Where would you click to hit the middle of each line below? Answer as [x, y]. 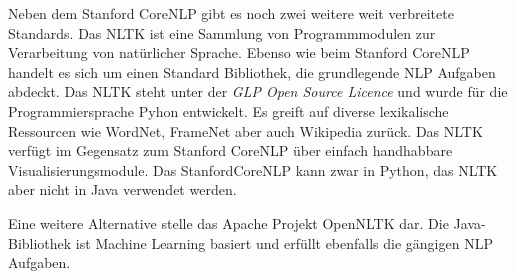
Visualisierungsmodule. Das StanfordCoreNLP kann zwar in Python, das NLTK [253, 169]
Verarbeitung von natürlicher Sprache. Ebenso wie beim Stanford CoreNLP [239, 52]
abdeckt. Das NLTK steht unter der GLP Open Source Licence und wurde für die [258, 91]
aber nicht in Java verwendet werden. [122, 189]
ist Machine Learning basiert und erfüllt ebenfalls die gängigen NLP [284, 242]
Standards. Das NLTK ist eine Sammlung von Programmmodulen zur [222, 32]
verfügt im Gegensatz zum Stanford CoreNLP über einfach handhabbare [230, 150]
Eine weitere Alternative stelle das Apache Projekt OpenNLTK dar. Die [228, 222]
